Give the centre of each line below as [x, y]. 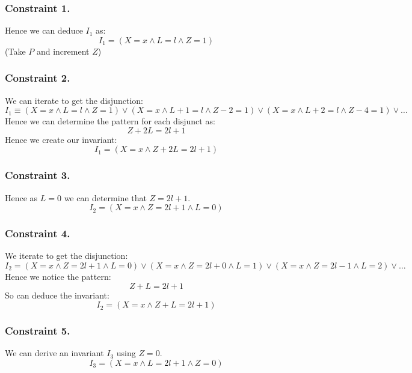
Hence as [21, 197]
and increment [63, 51]
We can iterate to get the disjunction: [74, 100]
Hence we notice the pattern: [58, 277]
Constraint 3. [38, 175]
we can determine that [105, 197]
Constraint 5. [38, 331]
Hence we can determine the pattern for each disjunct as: [110, 121]
